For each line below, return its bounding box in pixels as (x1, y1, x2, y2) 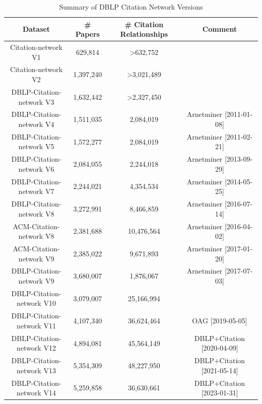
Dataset (22, 24, 50, 34)
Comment (202, 24, 237, 34)
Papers (75, 29, 100, 39)
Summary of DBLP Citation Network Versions (59, 2, 203, 12)
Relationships (120, 29, 168, 39)
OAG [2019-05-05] (192, 315, 247, 326)
